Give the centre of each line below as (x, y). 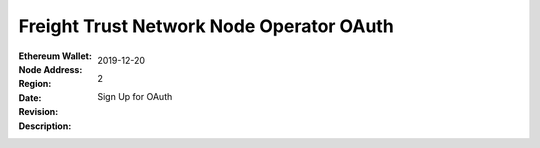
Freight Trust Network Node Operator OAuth (206, 26)
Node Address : (50, 69)
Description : (45, 126)
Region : (35, 84)
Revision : (38, 112)
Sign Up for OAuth (135, 97)
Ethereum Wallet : (55, 56)
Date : (30, 97)
